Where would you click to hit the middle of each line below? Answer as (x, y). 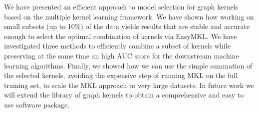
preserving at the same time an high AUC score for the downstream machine (122, 55)
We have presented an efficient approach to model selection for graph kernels (121, 6)
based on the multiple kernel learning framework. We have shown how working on (129, 16)
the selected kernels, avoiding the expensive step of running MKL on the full (121, 75)
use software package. (37, 104)
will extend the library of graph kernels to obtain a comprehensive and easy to (124, 95)
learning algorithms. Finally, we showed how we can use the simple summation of (128, 65)
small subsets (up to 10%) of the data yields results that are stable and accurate (127, 26)
